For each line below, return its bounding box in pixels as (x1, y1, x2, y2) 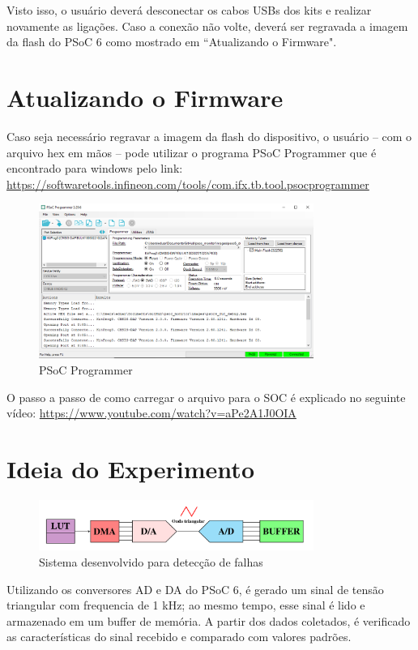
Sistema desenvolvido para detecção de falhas (39, 554, 263, 571)
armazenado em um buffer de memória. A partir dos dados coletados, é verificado (6, 612, 411, 629)
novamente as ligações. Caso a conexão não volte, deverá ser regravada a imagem (6, 17, 408, 34)
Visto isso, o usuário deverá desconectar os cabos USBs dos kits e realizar (6, 2, 372, 18)
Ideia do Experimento (6, 451, 254, 485)
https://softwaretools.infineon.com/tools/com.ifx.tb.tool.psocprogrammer (6, 175, 369, 192)
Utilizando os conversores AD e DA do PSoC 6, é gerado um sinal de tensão (6, 580, 384, 597)
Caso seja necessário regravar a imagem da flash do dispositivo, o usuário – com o (6, 127, 412, 144)
